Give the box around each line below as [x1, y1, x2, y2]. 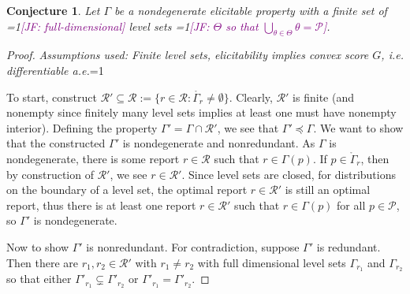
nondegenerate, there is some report [6, 150, 180, 166]
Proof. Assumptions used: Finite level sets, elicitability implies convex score [6, 47, 369, 63]
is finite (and [293, 88, 354, 105]
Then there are [6, 254, 79, 270]
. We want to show [313, 119, 404, 136]
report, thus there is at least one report [6, 196, 196, 213]
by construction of [6, 166, 94, 182]
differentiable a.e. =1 [6, 61, 104, 78]
